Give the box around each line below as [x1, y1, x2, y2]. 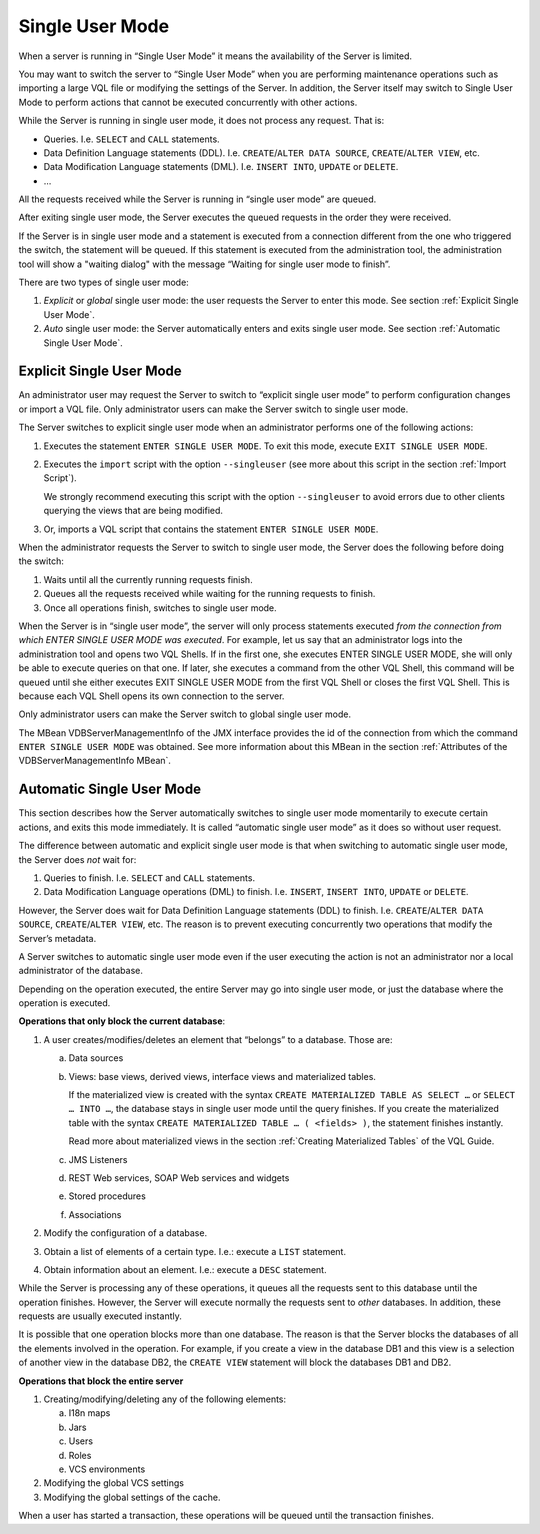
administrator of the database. [18, 965, 144, 977]
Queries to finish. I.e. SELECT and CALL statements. [43, 871, 255, 884]
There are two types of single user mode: [18, 276, 189, 289]
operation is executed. [18, 997, 111, 1009]
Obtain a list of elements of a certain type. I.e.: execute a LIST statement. [43, 1245, 347, 1257]
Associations [68, 1208, 122, 1220]
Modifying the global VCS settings [43, 1477, 185, 1489]
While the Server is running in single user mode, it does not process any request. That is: [18, 115, 385, 127]
